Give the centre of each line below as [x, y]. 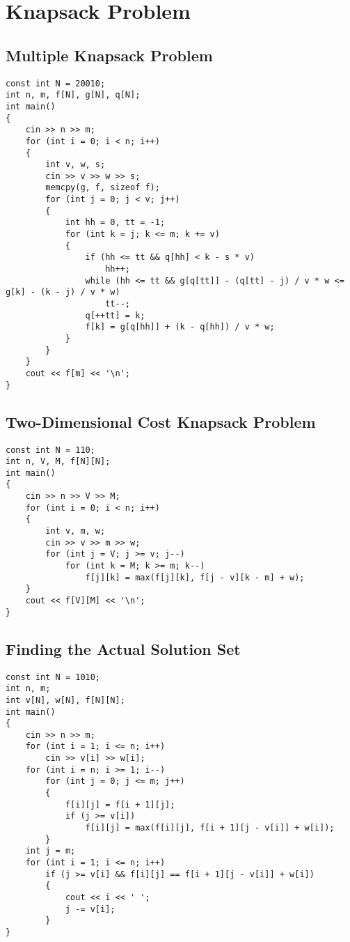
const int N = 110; [50, 450]
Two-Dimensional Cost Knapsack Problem [161, 421]
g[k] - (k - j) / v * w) [63, 292]
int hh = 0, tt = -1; [115, 223]
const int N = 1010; [53, 677]
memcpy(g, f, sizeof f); [103, 188]
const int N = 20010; [56, 83]
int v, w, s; [75, 165]
